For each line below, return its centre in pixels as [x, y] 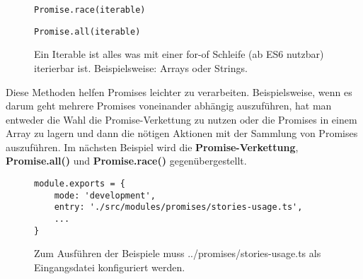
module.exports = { [80, 184]
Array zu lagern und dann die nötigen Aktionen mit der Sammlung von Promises [182, 133]
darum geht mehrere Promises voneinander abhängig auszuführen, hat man [169, 106]
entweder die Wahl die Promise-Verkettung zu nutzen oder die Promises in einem [181, 119]
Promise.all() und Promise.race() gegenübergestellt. [126, 161]
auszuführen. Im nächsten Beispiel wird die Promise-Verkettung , [152, 147]
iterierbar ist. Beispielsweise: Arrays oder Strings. [141, 67]
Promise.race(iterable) [90, 10]
